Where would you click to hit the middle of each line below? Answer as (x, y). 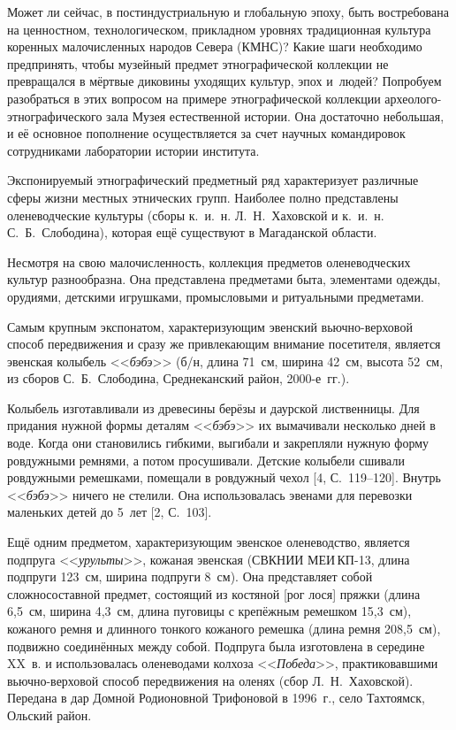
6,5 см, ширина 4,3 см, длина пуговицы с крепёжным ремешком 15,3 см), (209, 611)
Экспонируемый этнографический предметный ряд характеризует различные (213, 180)
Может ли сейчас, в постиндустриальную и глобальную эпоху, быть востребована (228, 12)
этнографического (55, 115)
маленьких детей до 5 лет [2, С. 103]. (110, 512)
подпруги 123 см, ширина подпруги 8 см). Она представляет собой (190, 576)
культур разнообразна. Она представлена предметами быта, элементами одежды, (224, 279)
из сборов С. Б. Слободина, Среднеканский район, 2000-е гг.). (179, 378)
